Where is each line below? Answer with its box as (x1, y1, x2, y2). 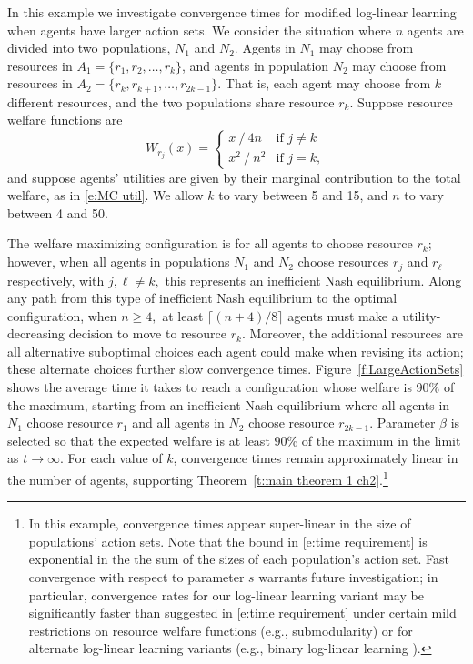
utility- (402, 306, 441, 325)
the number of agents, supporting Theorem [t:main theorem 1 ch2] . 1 (7, 468, 388, 488)
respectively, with (7, 270, 105, 289)
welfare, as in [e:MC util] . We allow (7, 186, 204, 205)
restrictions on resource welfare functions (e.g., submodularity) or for (28, 620, 413, 639)
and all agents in (132, 413, 225, 432)
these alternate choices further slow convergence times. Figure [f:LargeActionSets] (7, 359, 464, 378)
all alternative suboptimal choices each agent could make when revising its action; (7, 341, 464, 360)
